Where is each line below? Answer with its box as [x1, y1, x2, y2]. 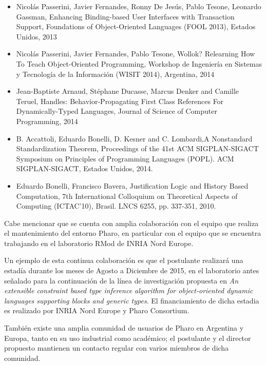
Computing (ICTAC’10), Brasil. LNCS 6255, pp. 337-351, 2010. [16, 200, 216, 211]
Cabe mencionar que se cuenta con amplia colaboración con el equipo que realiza [4, 217, 259, 228]
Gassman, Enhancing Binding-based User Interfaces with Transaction [16, 11, 235, 22]
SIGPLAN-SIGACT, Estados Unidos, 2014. [16, 163, 153, 174]
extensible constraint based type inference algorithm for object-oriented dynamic [4, 285, 253, 296]
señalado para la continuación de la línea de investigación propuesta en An [4, 275, 239, 286]
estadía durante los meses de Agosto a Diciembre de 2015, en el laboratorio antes [4, 265, 259, 276]
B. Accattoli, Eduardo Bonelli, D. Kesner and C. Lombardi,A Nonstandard [16, 133, 253, 144]
